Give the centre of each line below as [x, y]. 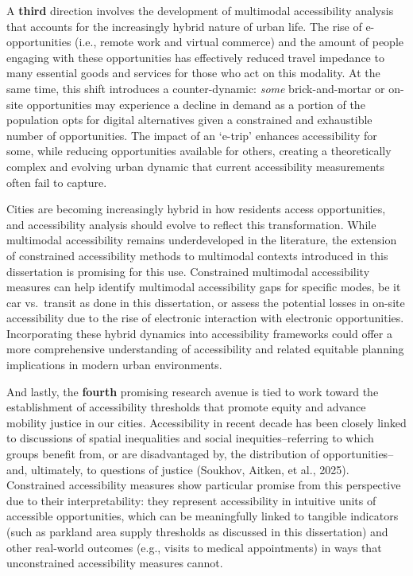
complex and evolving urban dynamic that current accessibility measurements [196, 166]
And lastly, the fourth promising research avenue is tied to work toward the [193, 391]
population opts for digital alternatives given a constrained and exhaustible [189, 120]
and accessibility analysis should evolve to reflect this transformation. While [191, 224]
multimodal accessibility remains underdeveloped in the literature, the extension [202, 240]
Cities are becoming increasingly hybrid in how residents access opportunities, [196, 209]
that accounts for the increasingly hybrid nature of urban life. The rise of [184, 26]
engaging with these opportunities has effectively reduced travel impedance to [195, 57]
